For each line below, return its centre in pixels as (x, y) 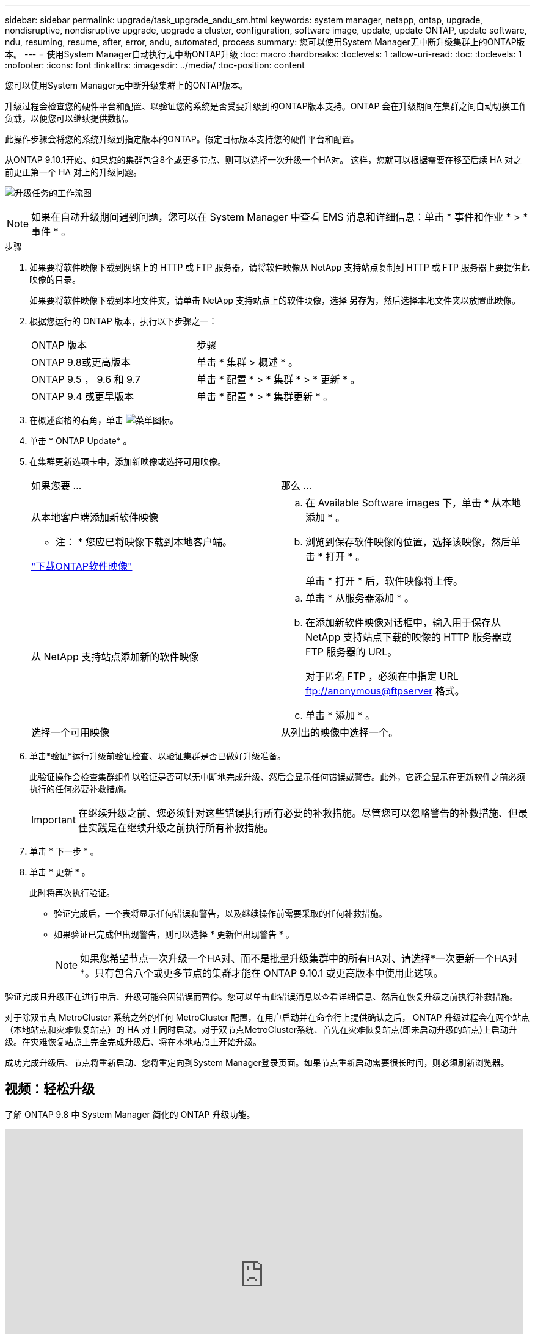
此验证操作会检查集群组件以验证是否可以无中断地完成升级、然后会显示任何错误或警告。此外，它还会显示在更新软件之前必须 (277, 777)
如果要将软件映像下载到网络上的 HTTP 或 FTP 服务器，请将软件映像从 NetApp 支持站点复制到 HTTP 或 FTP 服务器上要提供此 (279, 267)
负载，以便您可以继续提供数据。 (69, 118)
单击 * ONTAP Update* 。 (81, 441)
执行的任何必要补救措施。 (81, 789)
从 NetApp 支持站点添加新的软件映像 (115, 657)
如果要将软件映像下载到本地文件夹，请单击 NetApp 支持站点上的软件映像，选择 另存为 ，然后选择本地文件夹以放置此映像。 (275, 300)
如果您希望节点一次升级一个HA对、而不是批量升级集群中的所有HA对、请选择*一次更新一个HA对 (299, 958)
